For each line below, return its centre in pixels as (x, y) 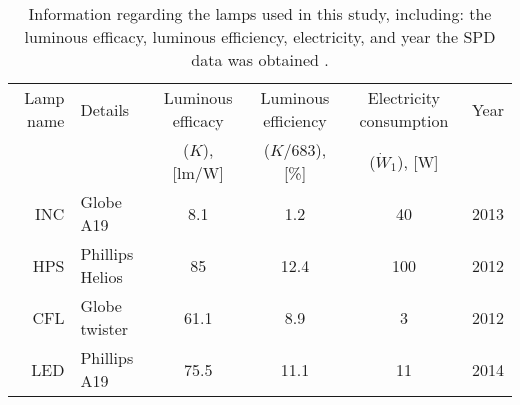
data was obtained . (260, 59)
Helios (101, 276)
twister (104, 328)
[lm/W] (198, 172)
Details (105, 109)
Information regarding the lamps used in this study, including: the (260, 13)
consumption (404, 120)
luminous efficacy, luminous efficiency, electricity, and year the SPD (260, 36)
